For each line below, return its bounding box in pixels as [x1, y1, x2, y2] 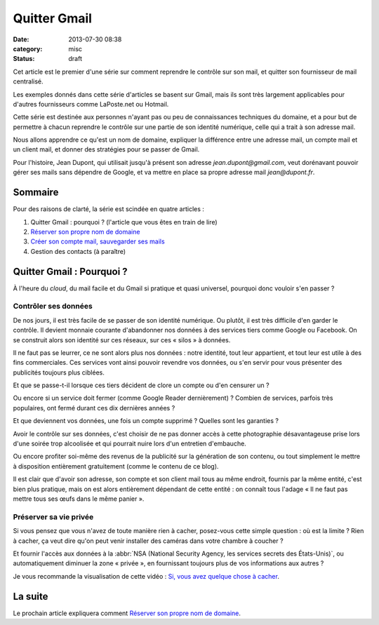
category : [13, 44, 43, 53]
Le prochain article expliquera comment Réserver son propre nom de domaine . [13, 609, 241, 617]
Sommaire [13, 187, 59, 199]
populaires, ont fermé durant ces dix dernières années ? [13, 403, 175, 412]
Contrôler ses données [13, 302, 93, 311]
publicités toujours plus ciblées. [13, 368, 105, 377]
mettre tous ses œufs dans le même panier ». [13, 495, 145, 503]
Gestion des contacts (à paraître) [30, 247, 126, 255]
